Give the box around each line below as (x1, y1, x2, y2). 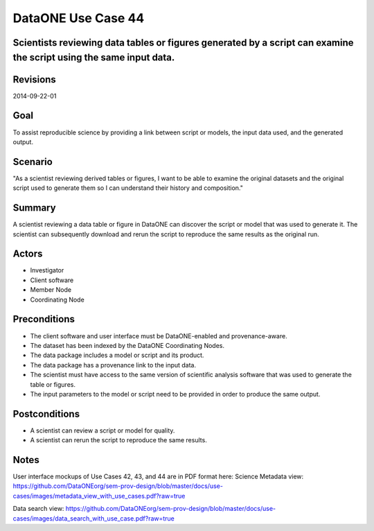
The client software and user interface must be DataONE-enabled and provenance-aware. (30, 331, 287, 340)
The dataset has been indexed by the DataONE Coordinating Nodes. (30, 341, 225, 349)
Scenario (12, 156, 53, 168)
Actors (12, 248, 43, 260)
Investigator (30, 266, 64, 275)
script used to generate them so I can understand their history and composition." (12, 184, 244, 192)
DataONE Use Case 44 (12, 10, 145, 26)
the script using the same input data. (12, 51, 175, 63)
